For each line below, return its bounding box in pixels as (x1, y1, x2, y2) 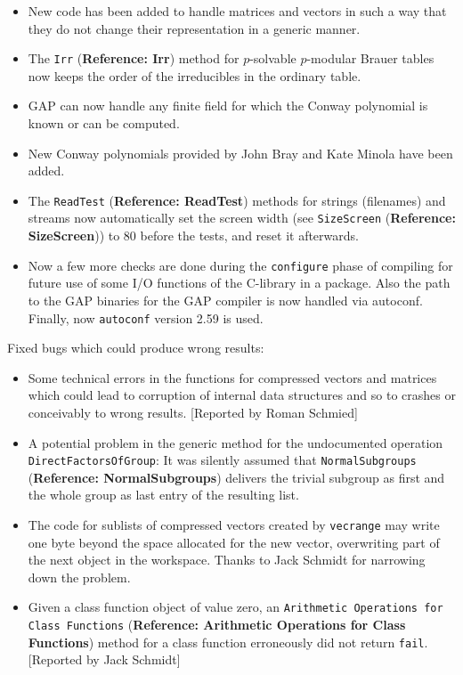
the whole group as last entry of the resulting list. (28, 485, 299, 504)
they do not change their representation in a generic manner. (28, 19, 361, 37)
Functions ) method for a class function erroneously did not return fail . (28, 632, 428, 651)
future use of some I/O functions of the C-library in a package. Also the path (28, 273, 451, 292)
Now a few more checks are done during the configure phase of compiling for (28, 256, 453, 274)
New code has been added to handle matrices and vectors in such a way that (28, 2, 447, 20)
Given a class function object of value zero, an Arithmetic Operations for (28, 598, 443, 616)
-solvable (249, 49, 296, 68)
